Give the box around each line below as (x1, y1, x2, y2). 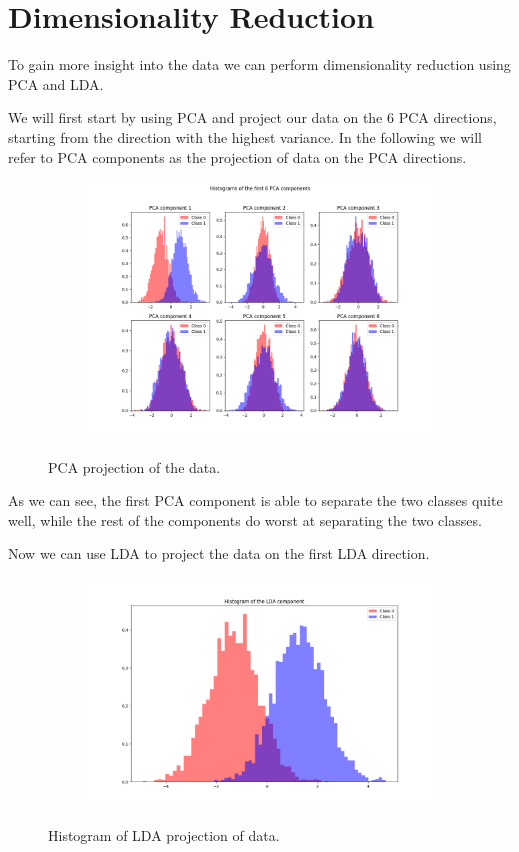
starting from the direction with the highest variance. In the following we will (8, 126, 482, 147)
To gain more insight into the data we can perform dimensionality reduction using (8, 54, 511, 75)
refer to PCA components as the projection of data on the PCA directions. (8, 146, 467, 167)
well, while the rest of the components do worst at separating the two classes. (8, 509, 482, 530)
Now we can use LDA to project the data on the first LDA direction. (8, 543, 430, 564)
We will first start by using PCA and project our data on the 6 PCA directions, (8, 107, 497, 128)
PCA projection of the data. (48, 456, 221, 477)
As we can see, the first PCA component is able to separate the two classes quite (8, 490, 503, 511)
